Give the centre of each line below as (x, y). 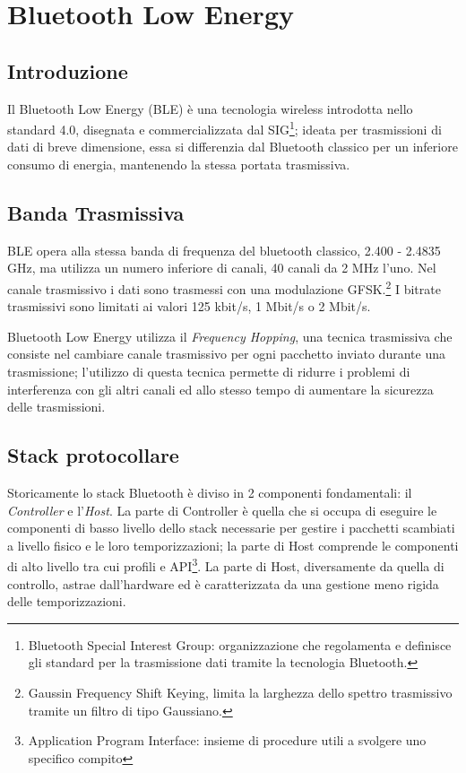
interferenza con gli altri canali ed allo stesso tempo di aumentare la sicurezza (220, 389)
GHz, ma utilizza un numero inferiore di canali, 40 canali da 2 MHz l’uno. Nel (222, 268)
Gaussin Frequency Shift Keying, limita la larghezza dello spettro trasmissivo (240, 693)
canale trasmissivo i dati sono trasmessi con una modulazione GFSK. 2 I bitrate (224, 287)
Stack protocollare (93, 455)
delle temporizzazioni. (67, 601)
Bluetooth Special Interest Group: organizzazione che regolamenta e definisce (240, 644)
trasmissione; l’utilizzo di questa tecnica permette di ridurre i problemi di (209, 372)
